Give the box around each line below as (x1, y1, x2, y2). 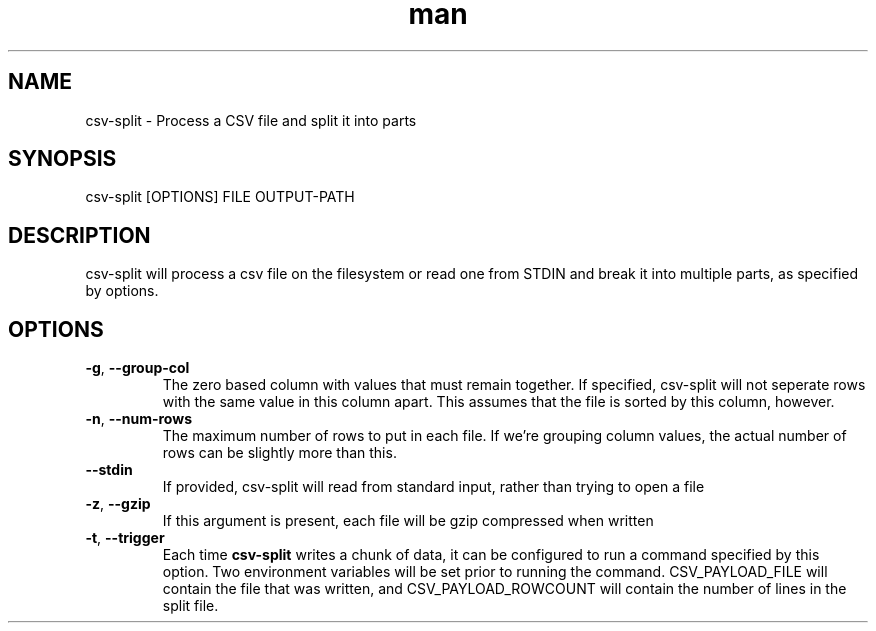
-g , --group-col (85, 359, 190, 377)
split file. (162, 597, 219, 615)
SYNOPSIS (8, 146, 117, 172)
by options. (85, 282, 159, 300)
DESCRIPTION (8, 222, 151, 248)
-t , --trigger (85, 529, 165, 547)
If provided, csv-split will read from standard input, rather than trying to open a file (162, 478, 705, 496)
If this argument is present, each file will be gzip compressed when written (162, 512, 654, 530)
